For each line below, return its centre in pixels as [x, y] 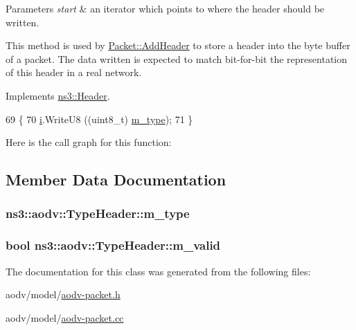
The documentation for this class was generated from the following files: [158, 271]
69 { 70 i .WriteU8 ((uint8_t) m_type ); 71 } [99, 119]
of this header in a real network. [74, 72]
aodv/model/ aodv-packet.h [63, 294]
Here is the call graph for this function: [89, 142]
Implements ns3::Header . [58, 95]
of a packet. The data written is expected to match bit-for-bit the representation [177, 58]
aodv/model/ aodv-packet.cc [65, 317]
